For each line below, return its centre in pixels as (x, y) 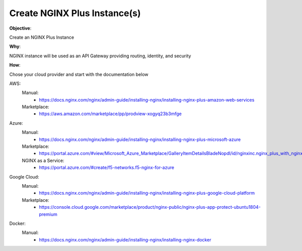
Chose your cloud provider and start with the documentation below (79, 74)
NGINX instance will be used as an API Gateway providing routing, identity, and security (100, 56)
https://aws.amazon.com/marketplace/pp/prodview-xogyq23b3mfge (110, 114)
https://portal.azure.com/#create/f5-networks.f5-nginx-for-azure (107, 168)
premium (48, 214)
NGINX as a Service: (43, 160)
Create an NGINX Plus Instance (42, 37)
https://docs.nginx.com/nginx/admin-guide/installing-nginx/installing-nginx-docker (125, 239)
